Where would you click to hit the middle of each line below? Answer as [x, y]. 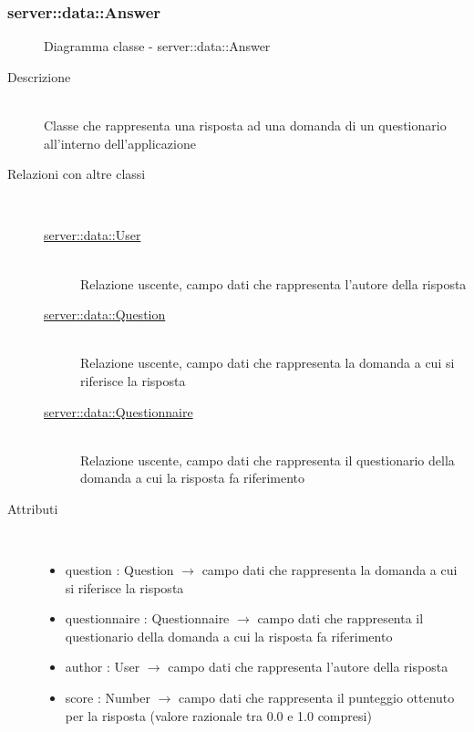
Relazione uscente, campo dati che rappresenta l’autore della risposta [273, 283]
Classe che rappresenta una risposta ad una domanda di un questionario [245, 125]
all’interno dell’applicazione [120, 143]
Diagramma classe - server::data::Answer [157, 46]
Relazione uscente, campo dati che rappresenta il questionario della [268, 460]
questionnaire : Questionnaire [147, 618]
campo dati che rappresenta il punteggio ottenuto [316, 698]
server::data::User [93, 235]
